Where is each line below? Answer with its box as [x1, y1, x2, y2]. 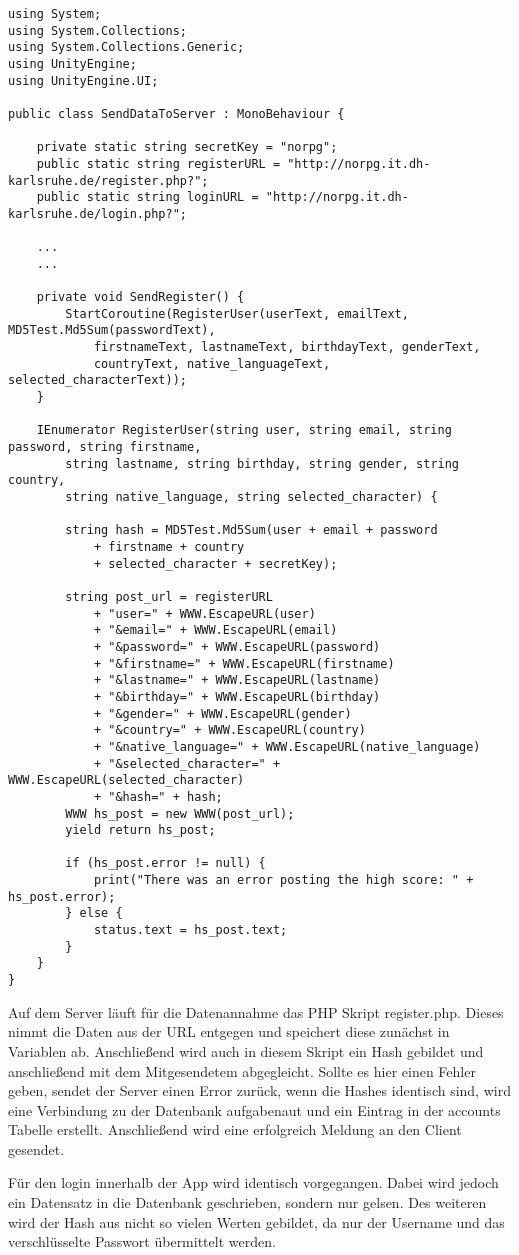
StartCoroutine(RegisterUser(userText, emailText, [65, 306, 409, 321]
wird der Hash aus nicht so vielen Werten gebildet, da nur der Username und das [8, 1211, 505, 1232]
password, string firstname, [8, 440, 202, 455]
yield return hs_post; [65, 823, 216, 838]
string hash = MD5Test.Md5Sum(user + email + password [65, 523, 438, 538]
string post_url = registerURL [65, 589, 273, 604]
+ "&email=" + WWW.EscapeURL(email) [93, 623, 338, 638]
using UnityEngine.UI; [8, 73, 159, 88]
